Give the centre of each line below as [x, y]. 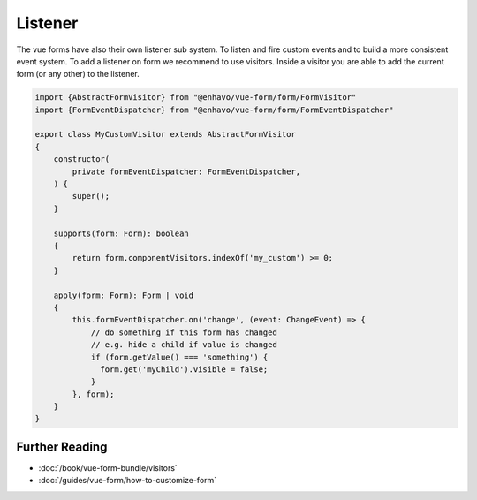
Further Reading [62, 447]
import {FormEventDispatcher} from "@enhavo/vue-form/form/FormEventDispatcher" [214, 110]
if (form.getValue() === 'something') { [179, 357]
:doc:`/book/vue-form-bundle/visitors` [108, 467]
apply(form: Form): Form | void [124, 295]
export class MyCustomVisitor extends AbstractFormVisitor [165, 134]
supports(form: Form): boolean [121, 233]
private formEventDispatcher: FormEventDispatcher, [186, 171]
